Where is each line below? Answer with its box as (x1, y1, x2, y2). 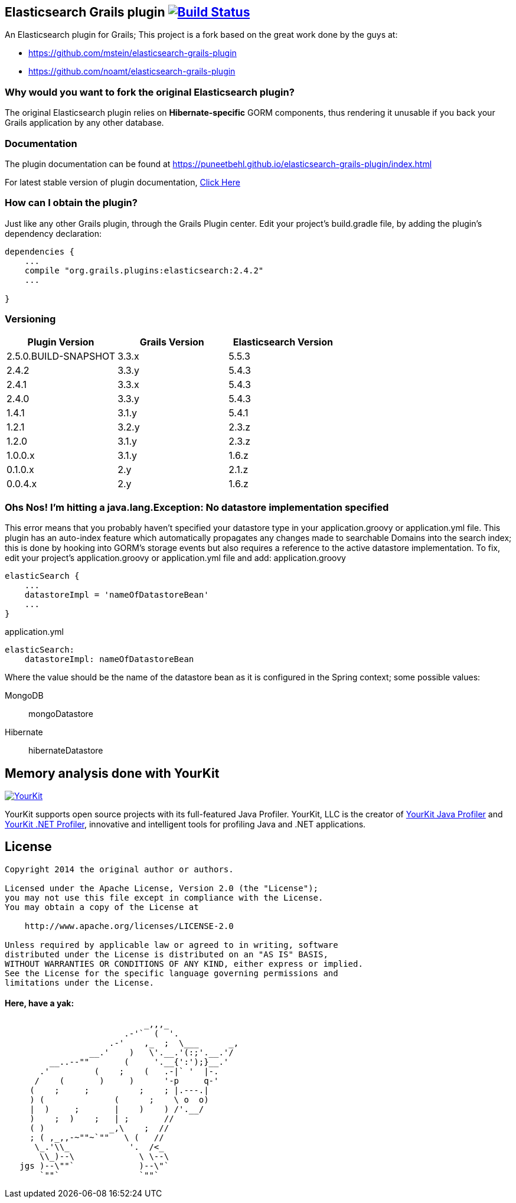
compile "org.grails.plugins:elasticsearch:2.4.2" (24, 265, 264, 275)
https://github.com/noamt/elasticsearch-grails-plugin (28, 66, 236, 77)
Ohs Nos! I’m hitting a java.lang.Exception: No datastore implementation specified (5, 501, 389, 513)
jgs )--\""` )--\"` (19, 1161, 169, 1171)
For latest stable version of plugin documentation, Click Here (5, 177, 240, 187)
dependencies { (5, 246, 75, 256)
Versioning (5, 313, 56, 325)
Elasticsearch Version (233, 336, 333, 348)
